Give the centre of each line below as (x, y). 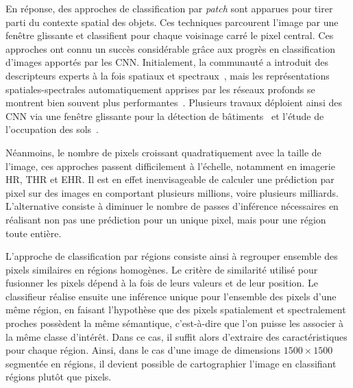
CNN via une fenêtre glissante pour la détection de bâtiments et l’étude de (165, 116)
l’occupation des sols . (52, 129)
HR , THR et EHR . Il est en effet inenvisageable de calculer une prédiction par (170, 179)
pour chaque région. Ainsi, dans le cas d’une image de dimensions (143, 350)
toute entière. (34, 233)
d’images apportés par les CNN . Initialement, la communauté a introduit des (167, 62)
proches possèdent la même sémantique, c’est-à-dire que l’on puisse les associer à (175, 323)
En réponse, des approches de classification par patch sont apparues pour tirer (169, 8)
